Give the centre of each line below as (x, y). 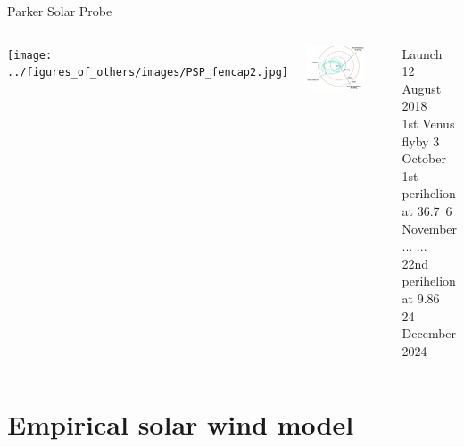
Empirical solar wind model (181, 424)
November (430, 228)
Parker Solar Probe (60, 11)
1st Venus (428, 123)
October (424, 158)
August (422, 88)
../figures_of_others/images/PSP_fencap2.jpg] (148, 73)
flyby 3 (421, 141)
